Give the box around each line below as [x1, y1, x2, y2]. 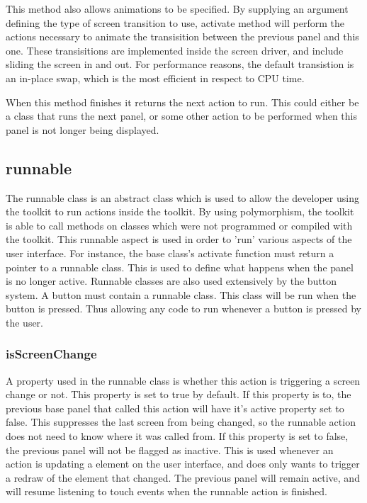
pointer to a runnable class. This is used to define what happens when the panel [6, 259, 354, 274]
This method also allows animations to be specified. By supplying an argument [6, 1, 349, 16]
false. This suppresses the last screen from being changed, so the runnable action [6, 414, 356, 429]
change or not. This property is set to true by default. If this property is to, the [6, 387, 351, 402]
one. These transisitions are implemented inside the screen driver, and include [6, 43, 344, 57]
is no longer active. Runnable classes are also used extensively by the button [6, 273, 337, 288]
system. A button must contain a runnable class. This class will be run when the [6, 287, 356, 302]
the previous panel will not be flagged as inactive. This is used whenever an [6, 442, 334, 457]
